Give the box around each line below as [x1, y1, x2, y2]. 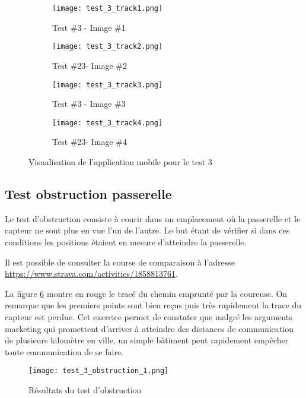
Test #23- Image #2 [52, 59, 128, 71]
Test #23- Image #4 [52, 135, 128, 148]
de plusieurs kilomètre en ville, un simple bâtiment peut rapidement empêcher [5, 334, 289, 346]
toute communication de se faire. [5, 345, 123, 358]
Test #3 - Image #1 [52, 21, 126, 33]
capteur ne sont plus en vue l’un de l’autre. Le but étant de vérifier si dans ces [5, 224, 290, 236]
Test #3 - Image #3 [52, 97, 126, 110]
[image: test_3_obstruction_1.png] [28, 367, 169, 375]
